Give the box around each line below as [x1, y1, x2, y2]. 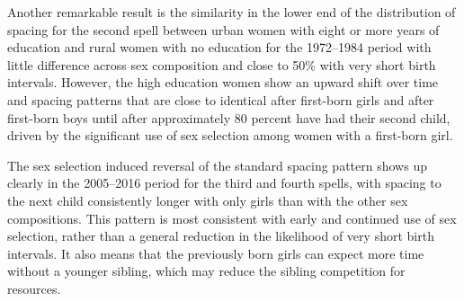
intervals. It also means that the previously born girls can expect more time [7, 243, 424, 262]
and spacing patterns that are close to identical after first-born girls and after [7, 90, 434, 109]
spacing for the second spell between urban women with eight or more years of [7, 20, 440, 39]
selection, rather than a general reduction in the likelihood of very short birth [7, 226, 434, 245]
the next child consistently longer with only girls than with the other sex [7, 190, 408, 209]
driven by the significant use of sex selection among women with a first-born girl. [7, 126, 453, 145]
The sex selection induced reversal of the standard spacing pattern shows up [7, 155, 427, 174]
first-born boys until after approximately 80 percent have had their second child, [7, 108, 451, 127]
